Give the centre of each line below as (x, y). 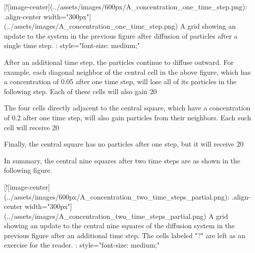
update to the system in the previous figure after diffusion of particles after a (121, 35)
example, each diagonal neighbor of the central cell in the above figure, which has (127, 72)
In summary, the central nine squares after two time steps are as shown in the (122, 160)
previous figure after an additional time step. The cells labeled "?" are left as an (125, 235)
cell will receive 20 (32, 127)
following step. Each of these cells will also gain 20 (80, 91)
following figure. (28, 170)
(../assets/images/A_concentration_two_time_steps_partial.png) (105, 216)
